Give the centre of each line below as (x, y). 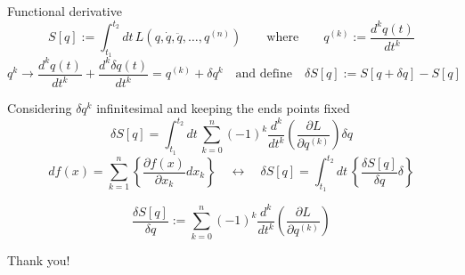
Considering (40, 108)
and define (264, 74)
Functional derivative (65, 11)
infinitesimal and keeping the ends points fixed (223, 108)
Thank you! (39, 259)
